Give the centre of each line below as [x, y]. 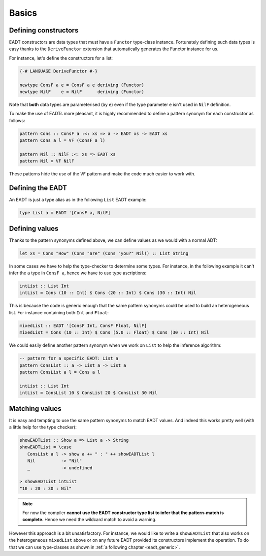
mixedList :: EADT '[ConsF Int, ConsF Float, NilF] [83, 326]
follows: [17, 120]
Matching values [35, 409]
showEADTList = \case [46, 447]
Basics [23, 13]
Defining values [34, 228]
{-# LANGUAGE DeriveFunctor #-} [59, 71]
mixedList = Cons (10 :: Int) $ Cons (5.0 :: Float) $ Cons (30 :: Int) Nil [114, 333]
